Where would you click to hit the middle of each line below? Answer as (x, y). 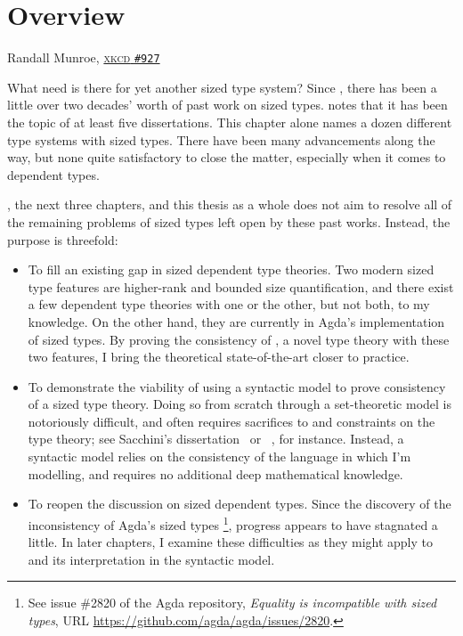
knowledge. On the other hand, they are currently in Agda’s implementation (236, 321)
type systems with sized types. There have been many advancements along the (221, 139)
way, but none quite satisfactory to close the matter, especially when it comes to (227, 157)
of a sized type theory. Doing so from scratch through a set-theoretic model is (240, 404)
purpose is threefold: (63, 239)
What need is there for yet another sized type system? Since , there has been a (222, 87)
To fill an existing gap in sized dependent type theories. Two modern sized (231, 269)
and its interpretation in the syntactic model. (151, 559)
